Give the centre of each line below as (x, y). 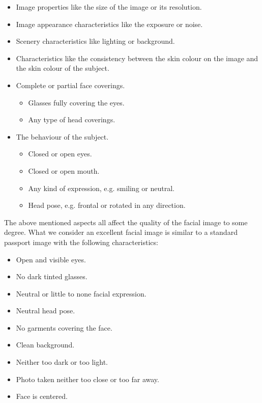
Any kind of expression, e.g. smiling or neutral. (101, 188)
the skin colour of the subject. (63, 68)
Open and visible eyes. (51, 259)
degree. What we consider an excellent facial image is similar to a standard (121, 232)
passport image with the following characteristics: (81, 242)
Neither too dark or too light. (62, 362)
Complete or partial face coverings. (70, 85)
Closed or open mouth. (64, 170)
